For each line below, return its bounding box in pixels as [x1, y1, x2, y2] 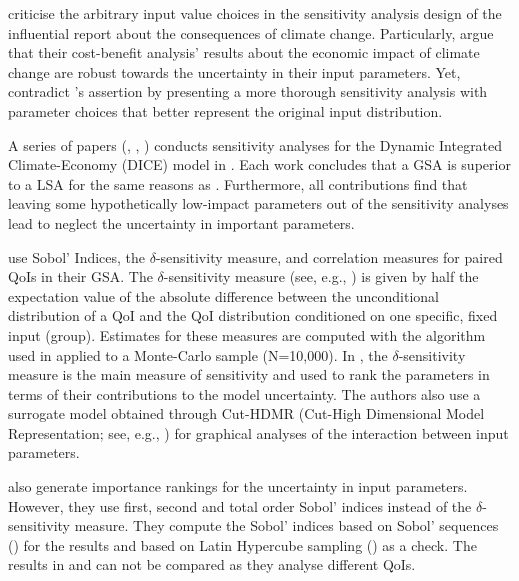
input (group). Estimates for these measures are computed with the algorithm [8, 324, 486, 345]
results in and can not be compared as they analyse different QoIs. [8, 554, 416, 575]
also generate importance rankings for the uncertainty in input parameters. [8, 476, 468, 497]
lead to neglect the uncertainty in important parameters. [8, 212, 355, 233]
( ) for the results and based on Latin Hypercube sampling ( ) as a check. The [8, 534, 477, 555]
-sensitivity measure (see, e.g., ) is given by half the [163, 266, 479, 287]
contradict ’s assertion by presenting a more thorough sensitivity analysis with [8, 81, 488, 102]
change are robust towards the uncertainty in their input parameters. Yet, [8, 61, 461, 82]
